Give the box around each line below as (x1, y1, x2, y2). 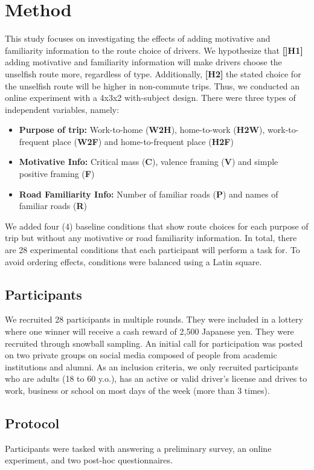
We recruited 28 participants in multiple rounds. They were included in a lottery (5, 313, 303, 326)
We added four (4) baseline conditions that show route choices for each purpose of (5, 219, 309, 232)
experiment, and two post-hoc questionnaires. (5, 454, 173, 466)
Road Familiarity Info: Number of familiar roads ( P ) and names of (19, 187, 278, 200)
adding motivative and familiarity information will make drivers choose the (5, 56, 282, 68)
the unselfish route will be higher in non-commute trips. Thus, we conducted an (5, 79, 300, 92)
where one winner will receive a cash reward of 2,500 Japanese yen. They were (5, 325, 294, 338)
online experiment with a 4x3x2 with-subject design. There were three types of (5, 91, 296, 104)
